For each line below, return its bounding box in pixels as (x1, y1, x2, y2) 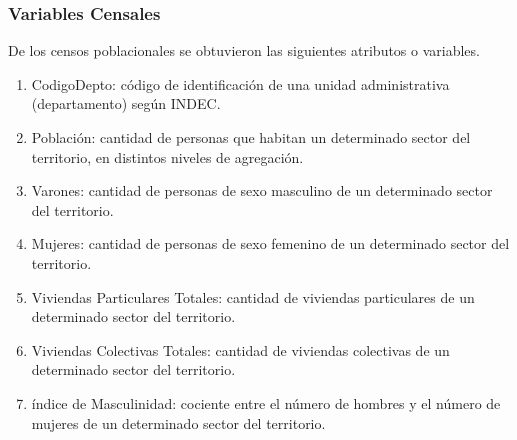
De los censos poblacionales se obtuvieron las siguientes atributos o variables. (8, 40, 480, 61)
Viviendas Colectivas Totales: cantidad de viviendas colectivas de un (31, 339, 450, 360)
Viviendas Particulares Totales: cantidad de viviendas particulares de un (31, 286, 475, 307)
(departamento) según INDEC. (31, 93, 221, 114)
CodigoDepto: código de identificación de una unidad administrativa (31, 73, 450, 94)
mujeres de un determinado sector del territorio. (31, 412, 326, 433)
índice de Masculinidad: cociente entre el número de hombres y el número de (31, 392, 501, 413)
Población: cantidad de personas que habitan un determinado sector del (31, 127, 471, 147)
